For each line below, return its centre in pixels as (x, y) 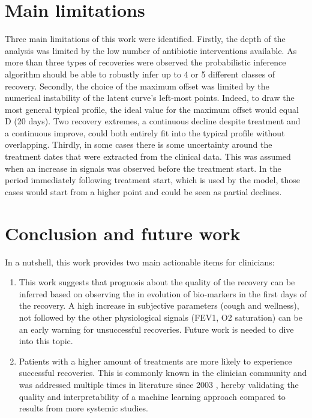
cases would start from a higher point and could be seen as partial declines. (143, 191)
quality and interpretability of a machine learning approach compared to (152, 396)
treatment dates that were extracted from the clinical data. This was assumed (148, 156)
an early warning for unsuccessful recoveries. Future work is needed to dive (156, 329)
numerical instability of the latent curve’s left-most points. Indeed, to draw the (150, 98)
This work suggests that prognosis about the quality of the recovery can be (157, 282)
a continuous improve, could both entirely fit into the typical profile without (145, 132)
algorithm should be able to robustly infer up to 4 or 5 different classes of (140, 74)
